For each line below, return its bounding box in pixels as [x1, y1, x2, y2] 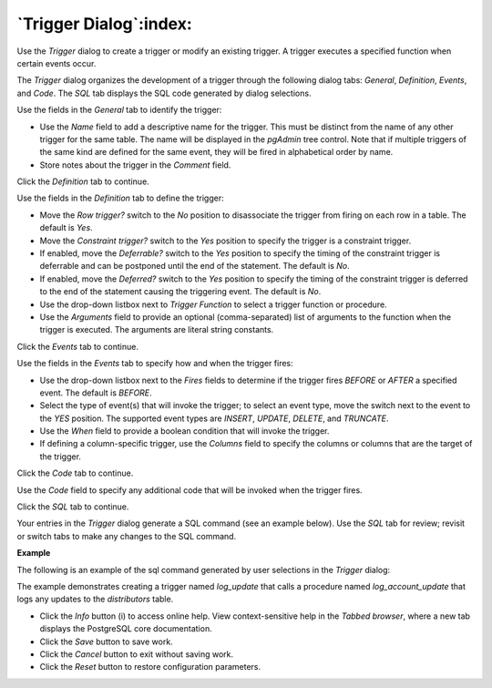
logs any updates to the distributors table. [16, 593, 174, 605]
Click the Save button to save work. [39, 636, 173, 647]
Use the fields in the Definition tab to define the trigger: [16, 192, 224, 204]
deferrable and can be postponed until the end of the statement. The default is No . [39, 261, 350, 272]
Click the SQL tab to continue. [16, 501, 129, 512]
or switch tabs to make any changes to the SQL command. [16, 530, 237, 541]
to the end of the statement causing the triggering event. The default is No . [39, 286, 322, 297]
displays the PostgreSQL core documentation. [39, 623, 213, 634]
